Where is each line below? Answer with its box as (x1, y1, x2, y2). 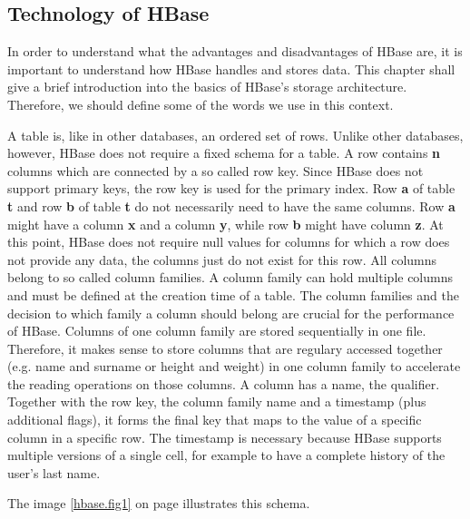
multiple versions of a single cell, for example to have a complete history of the (7, 446, 446, 465)
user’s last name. (7, 463, 101, 482)
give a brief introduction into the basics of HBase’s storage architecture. (7, 77, 407, 96)
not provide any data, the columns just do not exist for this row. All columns (7, 250, 437, 269)
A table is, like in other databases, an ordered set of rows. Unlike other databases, (7, 125, 464, 144)
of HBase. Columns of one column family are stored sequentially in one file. (7, 321, 426, 340)
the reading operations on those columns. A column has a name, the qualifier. (7, 374, 440, 393)
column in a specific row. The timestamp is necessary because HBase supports (7, 427, 442, 446)
